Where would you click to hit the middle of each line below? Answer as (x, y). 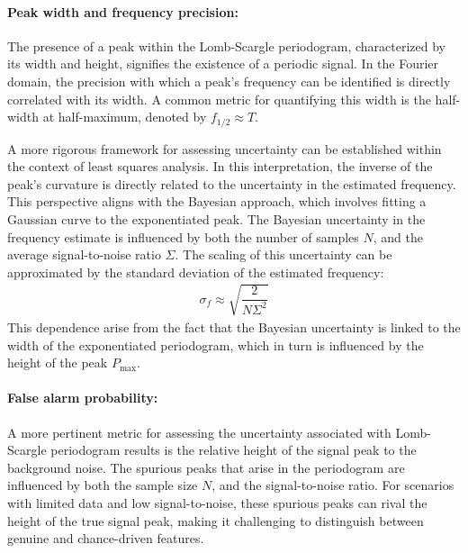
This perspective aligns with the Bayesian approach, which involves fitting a (217, 201)
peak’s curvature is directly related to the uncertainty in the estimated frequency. (232, 183)
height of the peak (58, 363)
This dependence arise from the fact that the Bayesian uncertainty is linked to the (234, 326)
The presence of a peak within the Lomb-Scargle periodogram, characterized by (226, 45)
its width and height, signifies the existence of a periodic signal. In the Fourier (223, 63)
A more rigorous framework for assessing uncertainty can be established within (225, 148)
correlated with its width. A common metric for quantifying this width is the (219, 99)
